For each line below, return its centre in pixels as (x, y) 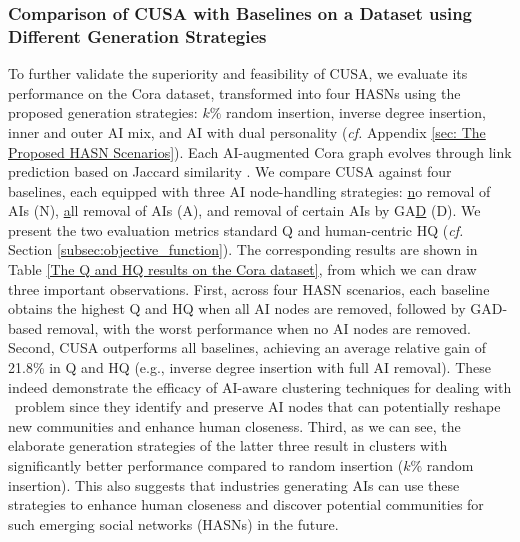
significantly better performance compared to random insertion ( (206, 465)
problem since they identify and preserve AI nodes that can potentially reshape (257, 406)
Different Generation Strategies (137, 35)
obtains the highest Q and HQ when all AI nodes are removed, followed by (237, 308)
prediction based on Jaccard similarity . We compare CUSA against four (230, 171)
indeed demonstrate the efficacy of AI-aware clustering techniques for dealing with (260, 386)
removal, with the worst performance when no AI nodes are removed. (258, 327)
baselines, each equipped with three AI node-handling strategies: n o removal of (249, 190)
